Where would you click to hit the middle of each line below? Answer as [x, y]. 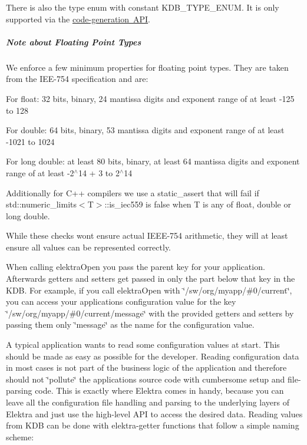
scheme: [20, 436]
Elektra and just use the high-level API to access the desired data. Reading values [154, 413]
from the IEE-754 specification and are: [77, 79]
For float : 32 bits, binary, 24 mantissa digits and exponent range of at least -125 [150, 98]
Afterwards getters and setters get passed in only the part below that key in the [151, 278]
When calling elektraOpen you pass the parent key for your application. [136, 267]
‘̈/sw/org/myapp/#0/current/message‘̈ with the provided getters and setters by [150, 313]
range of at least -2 [40, 172]
